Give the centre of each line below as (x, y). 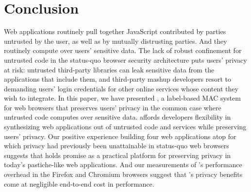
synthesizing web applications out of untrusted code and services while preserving (125, 127)
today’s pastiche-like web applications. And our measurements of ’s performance (123, 165)
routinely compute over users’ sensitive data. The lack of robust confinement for (123, 50)
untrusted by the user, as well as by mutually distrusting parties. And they (116, 41)
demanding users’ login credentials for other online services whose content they (121, 88)
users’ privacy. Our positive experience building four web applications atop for (120, 136)
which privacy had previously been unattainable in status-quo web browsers (117, 146)
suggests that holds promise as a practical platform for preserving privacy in (117, 155)
